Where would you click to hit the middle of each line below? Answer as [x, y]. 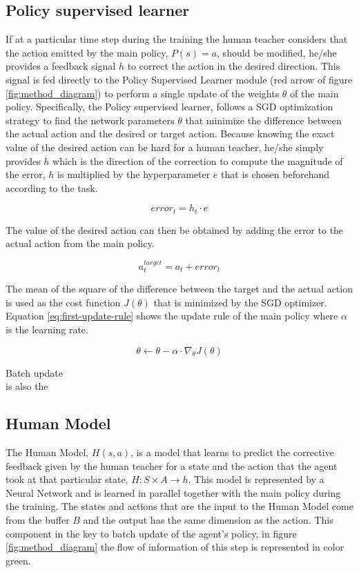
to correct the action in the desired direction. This [234, 66]
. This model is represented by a [256, 479]
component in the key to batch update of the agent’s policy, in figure [151, 533]
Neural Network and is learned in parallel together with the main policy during [173, 492]
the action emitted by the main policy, [87, 52]
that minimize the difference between [263, 120]
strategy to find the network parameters [90, 120]
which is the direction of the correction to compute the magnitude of [198, 160]
